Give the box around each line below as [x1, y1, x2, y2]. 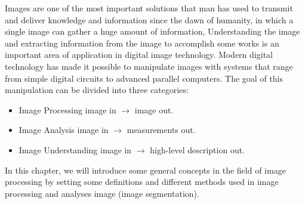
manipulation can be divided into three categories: [5, 84, 189, 96]
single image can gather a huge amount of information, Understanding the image [5, 25, 300, 38]
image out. [134, 103, 174, 116]
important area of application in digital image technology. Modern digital [5, 48, 273, 61]
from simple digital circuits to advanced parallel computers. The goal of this [5, 72, 283, 84]
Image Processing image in [19, 103, 116, 116]
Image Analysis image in [19, 123, 109, 136]
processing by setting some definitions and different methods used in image [5, 175, 279, 188]
